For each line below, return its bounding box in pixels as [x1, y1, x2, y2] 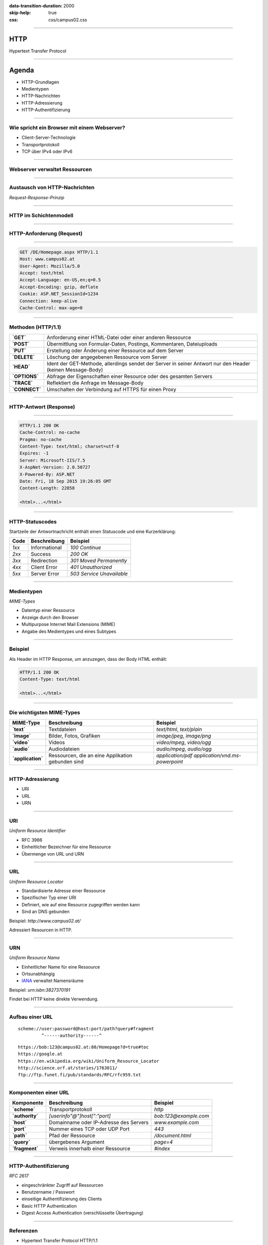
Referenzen [9, 1228, 38, 1234]
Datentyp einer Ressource [21, 608, 75, 614]
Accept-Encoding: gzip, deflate [19, 284, 99, 290]
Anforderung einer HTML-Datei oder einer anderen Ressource [46, 334, 191, 341]
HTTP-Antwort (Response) [9, 403, 75, 410]
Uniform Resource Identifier [9, 828, 66, 834]
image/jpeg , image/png [156, 732, 211, 739]
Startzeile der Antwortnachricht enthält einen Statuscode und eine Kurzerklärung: [9, 528, 176, 534]
